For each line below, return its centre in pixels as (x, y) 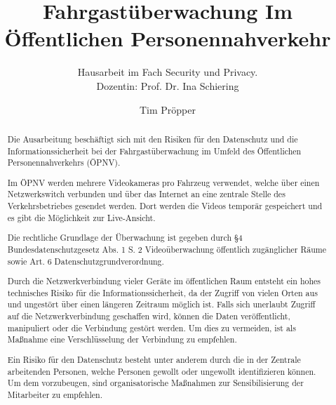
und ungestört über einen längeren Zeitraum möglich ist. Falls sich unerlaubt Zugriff (161, 304)
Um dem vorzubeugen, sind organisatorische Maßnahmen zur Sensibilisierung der (155, 383)
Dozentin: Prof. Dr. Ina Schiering (168, 85)
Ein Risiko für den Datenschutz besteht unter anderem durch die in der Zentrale (154, 359)
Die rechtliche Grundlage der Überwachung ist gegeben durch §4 (125, 238)
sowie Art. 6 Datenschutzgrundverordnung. (86, 261)
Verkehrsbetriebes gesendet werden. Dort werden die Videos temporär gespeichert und (165, 206)
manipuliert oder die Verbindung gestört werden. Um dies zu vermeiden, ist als (152, 327)
